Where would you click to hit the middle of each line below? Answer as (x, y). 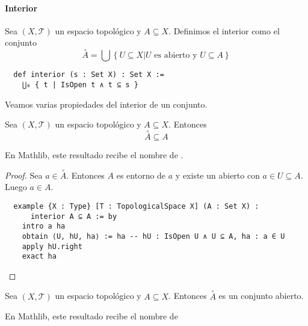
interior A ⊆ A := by (74, 216)
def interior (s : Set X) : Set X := (89, 75)
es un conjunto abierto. (261, 296)
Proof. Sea (24, 175)
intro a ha (44, 226)
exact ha (39, 257)
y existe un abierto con (217, 175)
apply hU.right (52, 246)
